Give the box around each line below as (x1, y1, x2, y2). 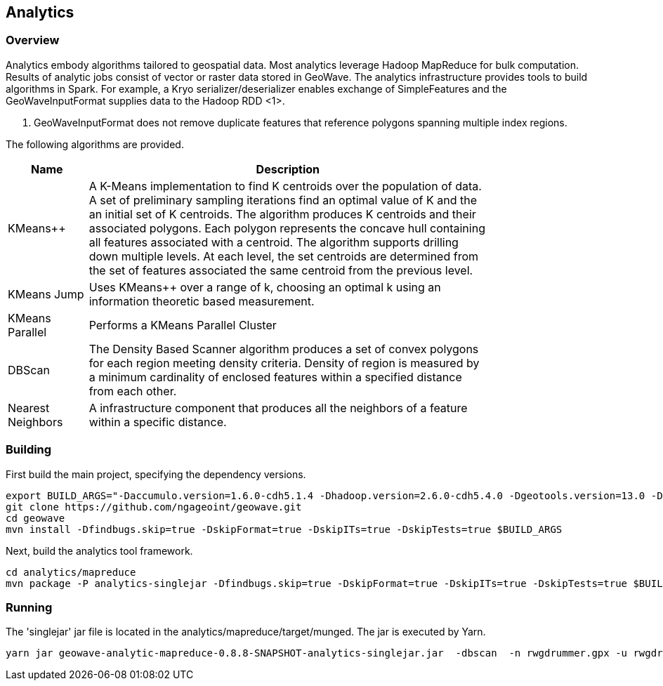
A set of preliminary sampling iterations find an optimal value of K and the (88, 192, 478, 207)
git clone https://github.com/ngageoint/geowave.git (6, 501, 302, 513)
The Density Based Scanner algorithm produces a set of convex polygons (88, 341, 479, 356)
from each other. (88, 383, 177, 398)
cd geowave (6, 512, 65, 524)
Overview (6, 33, 60, 48)
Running (6, 600, 53, 614)
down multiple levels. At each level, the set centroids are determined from (88, 249, 479, 263)
